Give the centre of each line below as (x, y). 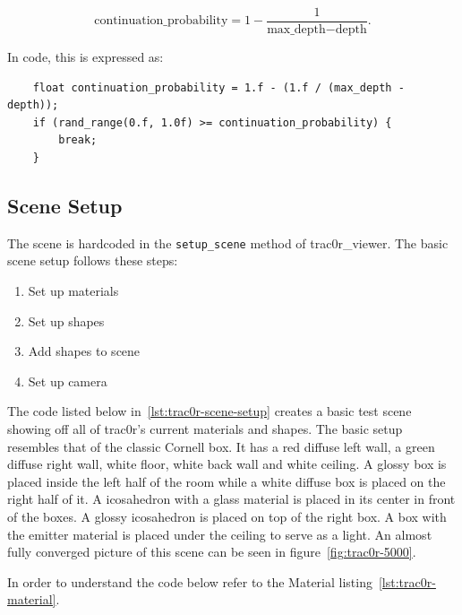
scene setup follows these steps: (93, 260)
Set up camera (68, 381)
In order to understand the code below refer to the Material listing (190, 581)
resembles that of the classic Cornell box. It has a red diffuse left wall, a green (221, 446)
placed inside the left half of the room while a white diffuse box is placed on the (227, 481)
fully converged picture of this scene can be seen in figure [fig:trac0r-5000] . (212, 552)
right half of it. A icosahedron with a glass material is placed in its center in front (231, 499)
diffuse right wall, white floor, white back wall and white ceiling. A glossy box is (227, 464)
